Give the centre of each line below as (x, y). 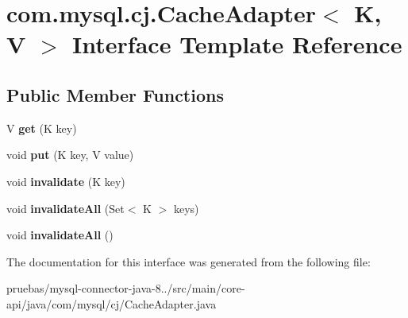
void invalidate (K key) (66, 181)
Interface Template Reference (237, 44)
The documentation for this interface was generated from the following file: (189, 261)
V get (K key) (42, 128)
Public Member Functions (115, 94)
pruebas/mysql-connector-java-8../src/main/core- (126, 288)
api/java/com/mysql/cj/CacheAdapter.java (112, 303)
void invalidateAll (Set (65, 208)
